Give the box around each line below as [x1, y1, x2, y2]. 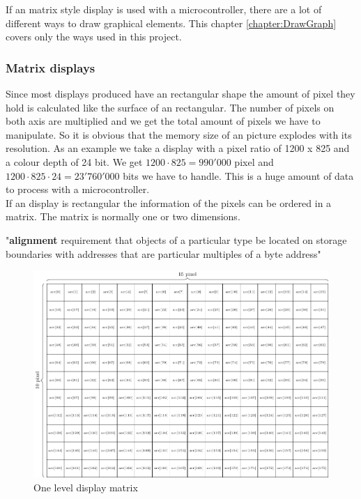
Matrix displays [6, 59, 95, 76]
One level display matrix [33, 479, 138, 494]
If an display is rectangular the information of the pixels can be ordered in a [6, 195, 332, 210]
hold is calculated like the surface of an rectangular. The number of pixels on [6, 100, 335, 114]
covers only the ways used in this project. [6, 29, 182, 44]
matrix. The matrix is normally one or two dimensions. [6, 209, 240, 224]
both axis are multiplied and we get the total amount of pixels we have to [6, 114, 321, 128]
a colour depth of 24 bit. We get [6, 154, 143, 169]
